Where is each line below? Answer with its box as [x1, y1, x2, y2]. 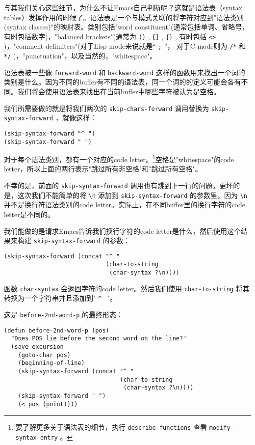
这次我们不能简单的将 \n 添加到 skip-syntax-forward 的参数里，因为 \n [17, 190, 248, 200]
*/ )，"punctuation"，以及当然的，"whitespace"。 [4, 51, 157, 61]
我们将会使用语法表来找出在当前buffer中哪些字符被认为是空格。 [17, 86, 221, 96]
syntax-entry [15, 434, 58, 441]
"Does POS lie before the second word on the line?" [11, 335, 187, 342]
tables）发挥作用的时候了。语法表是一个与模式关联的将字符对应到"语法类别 [4, 12, 244, 22]
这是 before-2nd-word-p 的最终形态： [4, 309, 124, 320]
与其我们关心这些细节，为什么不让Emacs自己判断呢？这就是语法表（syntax [4, 2, 243, 12]
